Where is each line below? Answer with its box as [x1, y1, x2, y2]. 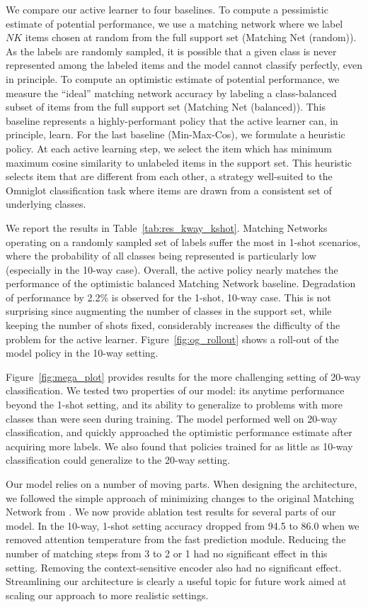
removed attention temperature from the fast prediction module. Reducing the [6, 532, 346, 547]
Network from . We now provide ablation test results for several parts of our [6, 504, 336, 519]
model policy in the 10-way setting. [6, 345, 159, 360]
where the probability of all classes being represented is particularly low [6, 248, 316, 263]
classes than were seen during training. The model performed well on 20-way [6, 411, 338, 425]
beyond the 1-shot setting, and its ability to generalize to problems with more [6, 397, 343, 412]
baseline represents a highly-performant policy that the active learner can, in [6, 113, 338, 128]
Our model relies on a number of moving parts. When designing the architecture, [6, 477, 357, 491]
